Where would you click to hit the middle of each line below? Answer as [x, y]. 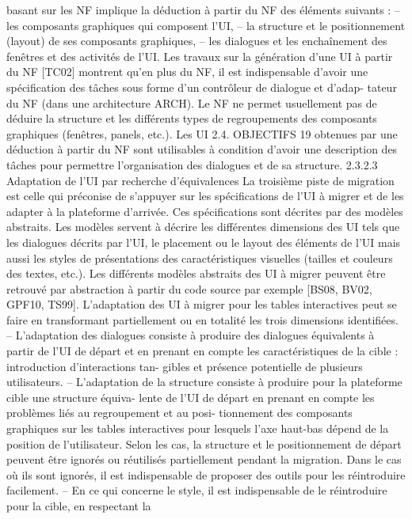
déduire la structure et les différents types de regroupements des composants [192, 118]
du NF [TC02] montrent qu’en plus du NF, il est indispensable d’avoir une [187, 72]
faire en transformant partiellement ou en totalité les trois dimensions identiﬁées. [202, 319]
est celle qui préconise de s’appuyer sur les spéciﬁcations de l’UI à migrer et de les [205, 196]
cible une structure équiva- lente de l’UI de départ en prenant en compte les [191, 397]
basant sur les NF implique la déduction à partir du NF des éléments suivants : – [203, 9]
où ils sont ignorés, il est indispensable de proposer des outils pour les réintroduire [206, 474]
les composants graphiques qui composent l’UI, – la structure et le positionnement [206, 25]
